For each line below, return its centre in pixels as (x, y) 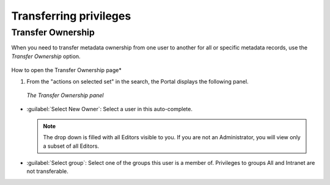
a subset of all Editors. (71, 146)
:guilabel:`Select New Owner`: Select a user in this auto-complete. (109, 109)
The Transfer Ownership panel (65, 95)
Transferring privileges (71, 16)
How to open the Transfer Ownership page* (66, 70)
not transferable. (47, 172)
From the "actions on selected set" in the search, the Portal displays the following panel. (137, 81)
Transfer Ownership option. (46, 56)
